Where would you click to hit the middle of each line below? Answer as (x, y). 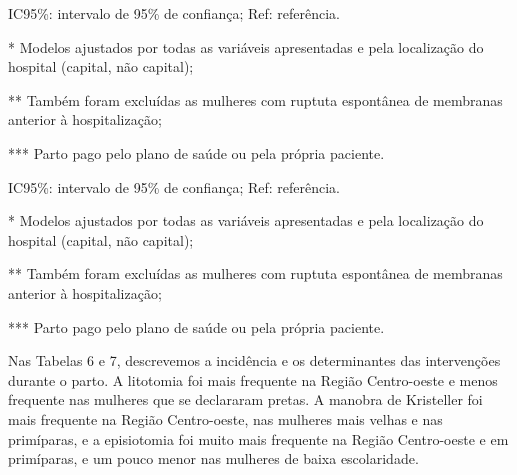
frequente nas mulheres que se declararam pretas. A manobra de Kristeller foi (245, 399)
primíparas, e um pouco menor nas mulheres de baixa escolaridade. (213, 458)
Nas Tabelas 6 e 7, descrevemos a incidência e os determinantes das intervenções (254, 360)
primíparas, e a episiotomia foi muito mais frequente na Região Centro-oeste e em (258, 438)
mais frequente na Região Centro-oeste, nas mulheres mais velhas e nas (225, 418)
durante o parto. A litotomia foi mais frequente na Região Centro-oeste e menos (253, 379)
